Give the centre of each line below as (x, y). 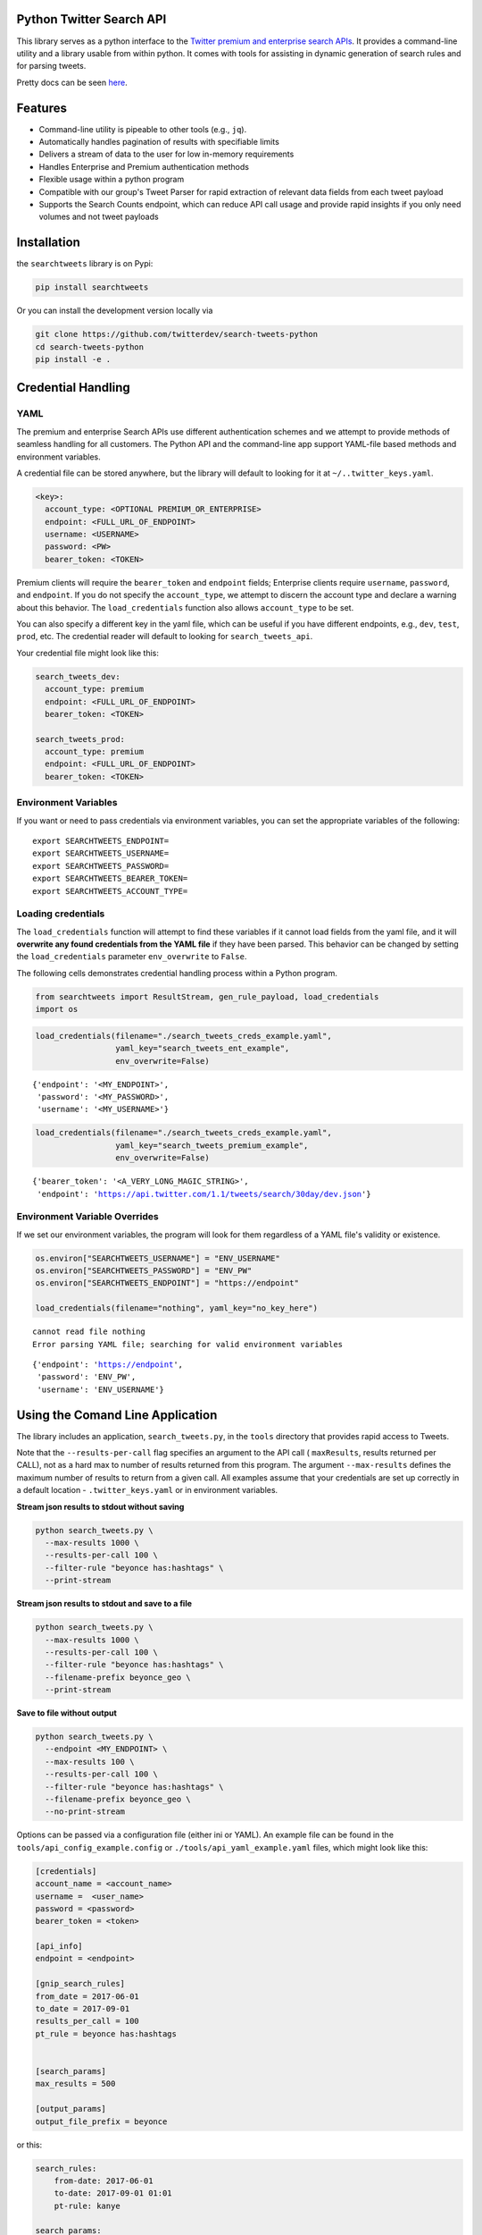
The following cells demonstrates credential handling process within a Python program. (177, 973)
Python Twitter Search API (91, 19)
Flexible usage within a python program (112, 180)
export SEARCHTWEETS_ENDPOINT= (101, 841)
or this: (29, 2145)
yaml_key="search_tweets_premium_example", (212, 1145)
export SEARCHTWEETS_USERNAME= (101, 853)
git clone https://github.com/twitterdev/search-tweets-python (177, 334)
